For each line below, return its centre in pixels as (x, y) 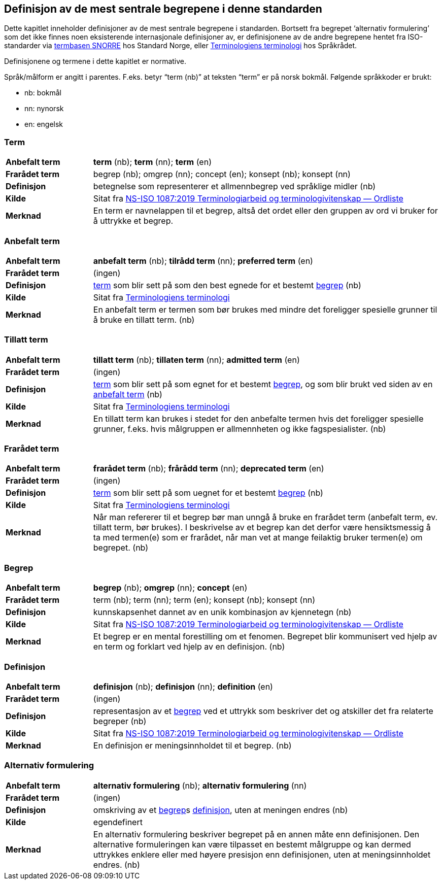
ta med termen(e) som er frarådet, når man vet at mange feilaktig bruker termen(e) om (258, 538)
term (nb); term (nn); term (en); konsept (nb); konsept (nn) (204, 600)
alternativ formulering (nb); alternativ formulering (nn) (200, 785)
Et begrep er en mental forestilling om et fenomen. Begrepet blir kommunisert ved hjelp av (265, 637)
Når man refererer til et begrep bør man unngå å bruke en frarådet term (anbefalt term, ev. (265, 517)
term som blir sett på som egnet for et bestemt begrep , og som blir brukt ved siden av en (263, 384)
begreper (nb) (120, 721)
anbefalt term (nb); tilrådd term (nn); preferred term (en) (203, 261)
